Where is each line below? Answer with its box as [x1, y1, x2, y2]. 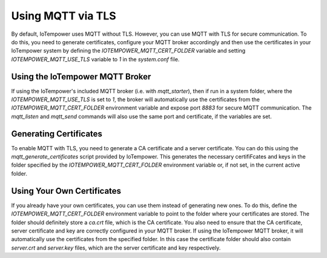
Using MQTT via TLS [11, 9, 116, 22]
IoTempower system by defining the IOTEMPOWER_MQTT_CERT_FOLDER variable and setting [11, 47, 246, 55]
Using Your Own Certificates [11, 185, 121, 196]
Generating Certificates [11, 128, 103, 139]
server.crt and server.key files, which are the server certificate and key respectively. [11, 244, 221, 251]
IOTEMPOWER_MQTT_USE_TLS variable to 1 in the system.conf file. [11, 55, 180, 63]
